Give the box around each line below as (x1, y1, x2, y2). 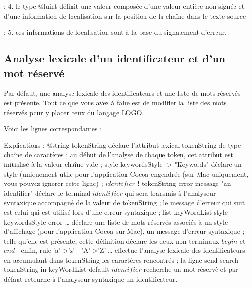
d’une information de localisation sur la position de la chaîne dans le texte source (4, 10, 246, 20)
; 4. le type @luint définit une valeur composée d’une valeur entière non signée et (4, 1, 245, 11)
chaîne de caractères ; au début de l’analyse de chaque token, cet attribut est (4, 149, 233, 160)
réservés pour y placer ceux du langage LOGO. (4, 107, 144, 117)
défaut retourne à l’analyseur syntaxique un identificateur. (4, 274, 178, 284)
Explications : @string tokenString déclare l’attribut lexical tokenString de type (4, 140, 241, 150)
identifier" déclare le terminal (4, 187, 90, 198)
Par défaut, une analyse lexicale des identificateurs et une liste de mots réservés (4, 88, 241, 98)
